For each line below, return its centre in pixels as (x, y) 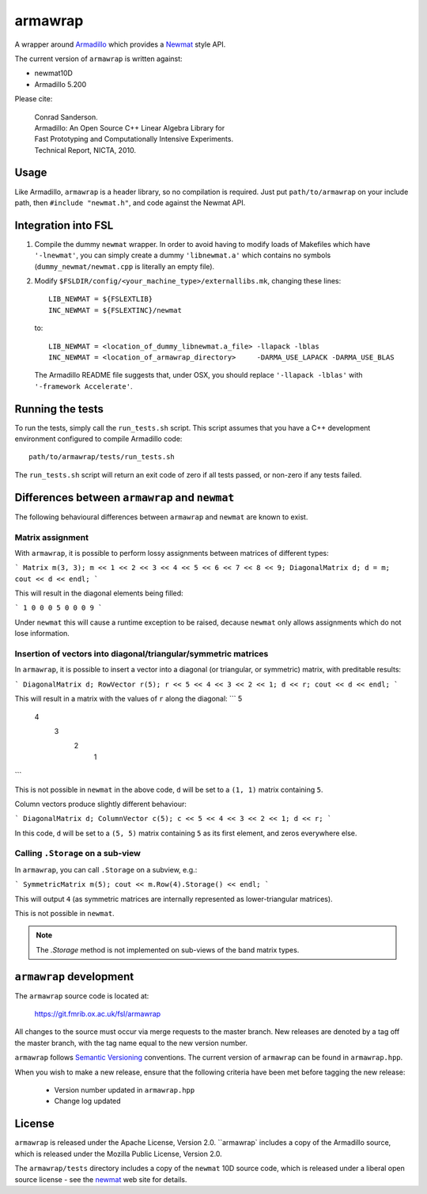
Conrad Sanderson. (66, 117)
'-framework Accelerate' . (83, 386)
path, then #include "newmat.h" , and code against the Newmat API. (130, 203)
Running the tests (59, 409)
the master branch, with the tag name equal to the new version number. (131, 1043)
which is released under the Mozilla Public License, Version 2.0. (119, 1154)
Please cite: (34, 99)
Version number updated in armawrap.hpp (125, 1090)
